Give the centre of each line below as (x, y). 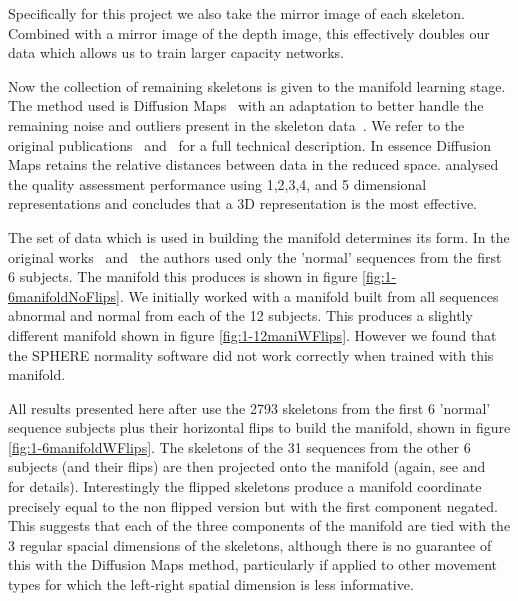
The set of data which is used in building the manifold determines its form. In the (259, 236)
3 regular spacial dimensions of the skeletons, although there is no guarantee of (250, 544)
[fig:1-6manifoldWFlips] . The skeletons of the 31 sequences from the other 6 (239, 446)
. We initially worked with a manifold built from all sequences (309, 295)
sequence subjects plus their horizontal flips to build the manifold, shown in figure (259, 427)
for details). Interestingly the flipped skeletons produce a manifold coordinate (245, 486)
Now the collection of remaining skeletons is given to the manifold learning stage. (257, 85)
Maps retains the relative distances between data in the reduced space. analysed (253, 164)
